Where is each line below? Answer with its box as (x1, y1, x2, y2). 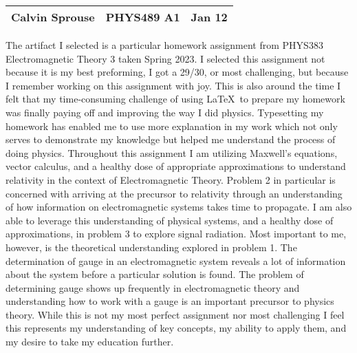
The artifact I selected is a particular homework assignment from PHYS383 (6, 38, 323, 52)
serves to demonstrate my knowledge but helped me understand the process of (6, 132, 336, 147)
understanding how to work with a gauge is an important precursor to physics (6, 294, 334, 308)
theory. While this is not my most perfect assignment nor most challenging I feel (6, 307, 345, 321)
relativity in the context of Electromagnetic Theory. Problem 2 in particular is (6, 172, 336, 186)
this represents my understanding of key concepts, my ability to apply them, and (6, 321, 347, 335)
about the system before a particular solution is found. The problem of (6, 267, 304, 281)
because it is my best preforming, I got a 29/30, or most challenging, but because (6, 65, 349, 79)
